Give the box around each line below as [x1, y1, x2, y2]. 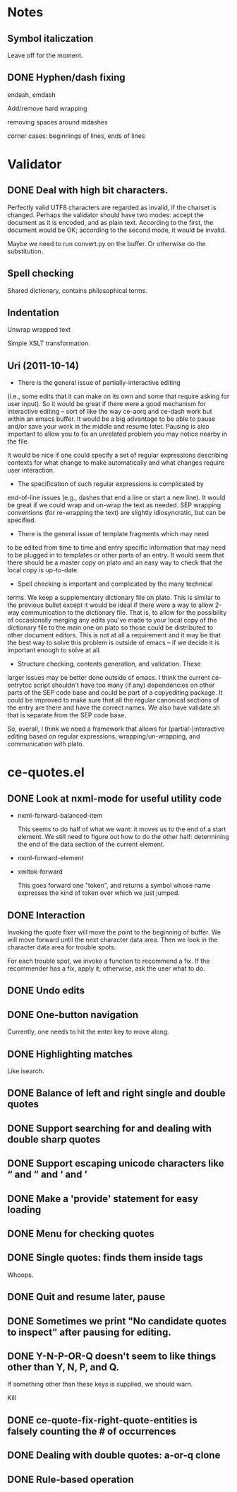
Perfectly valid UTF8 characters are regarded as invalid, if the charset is [7, 203, 217, 212]
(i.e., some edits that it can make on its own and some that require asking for [7, 392, 230, 400]
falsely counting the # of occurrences [7, 1425, 176, 1437]
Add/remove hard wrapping [7, 104, 87, 112]
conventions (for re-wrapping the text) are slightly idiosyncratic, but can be [7, 509, 226, 517]
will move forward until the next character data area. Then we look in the [7, 935, 218, 944]
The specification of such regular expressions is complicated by [17, 480, 205, 488]
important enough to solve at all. [7, 646, 102, 654]
